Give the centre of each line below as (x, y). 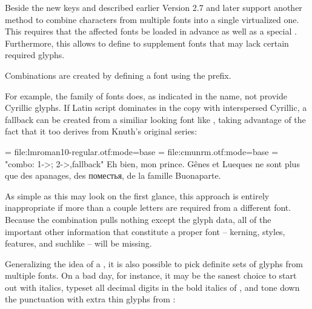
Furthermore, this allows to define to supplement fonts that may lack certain (147, 43)
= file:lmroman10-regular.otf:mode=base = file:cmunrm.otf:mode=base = (142, 151)
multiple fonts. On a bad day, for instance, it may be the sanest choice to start (151, 275)
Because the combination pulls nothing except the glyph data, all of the (138, 219)
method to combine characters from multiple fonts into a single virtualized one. (152, 19)
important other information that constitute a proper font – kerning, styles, (145, 231)
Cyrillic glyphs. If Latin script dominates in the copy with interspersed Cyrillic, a (156, 108)
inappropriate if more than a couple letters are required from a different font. (148, 208)
